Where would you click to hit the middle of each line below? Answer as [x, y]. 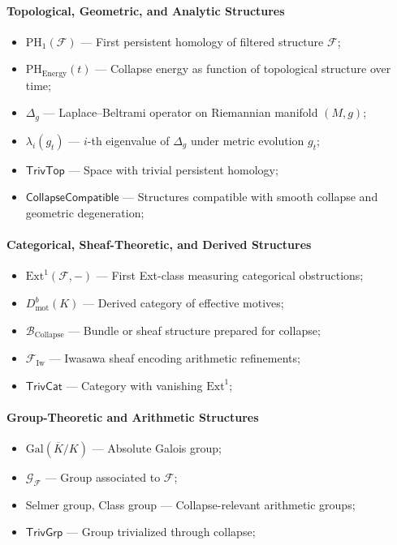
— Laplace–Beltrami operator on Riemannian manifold [181, 112]
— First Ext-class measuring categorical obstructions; [230, 275]
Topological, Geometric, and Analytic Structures [146, 10]
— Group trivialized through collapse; [161, 532]
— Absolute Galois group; [157, 448]
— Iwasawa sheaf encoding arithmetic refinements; [175, 358]
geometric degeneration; [85, 213]
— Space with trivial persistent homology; [173, 169]
